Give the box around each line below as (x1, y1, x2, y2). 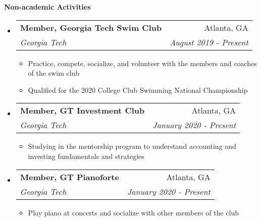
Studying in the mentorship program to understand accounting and (28, 141, 236, 151)
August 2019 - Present (170, 36, 248, 48)
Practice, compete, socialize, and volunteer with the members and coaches (28, 58, 257, 68)
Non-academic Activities (4, 2, 91, 12)
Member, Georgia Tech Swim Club (20, 21, 162, 33)
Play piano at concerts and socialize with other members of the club (28, 207, 239, 217)
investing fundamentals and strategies (28, 150, 144, 161)
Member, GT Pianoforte (20, 171, 119, 183)
